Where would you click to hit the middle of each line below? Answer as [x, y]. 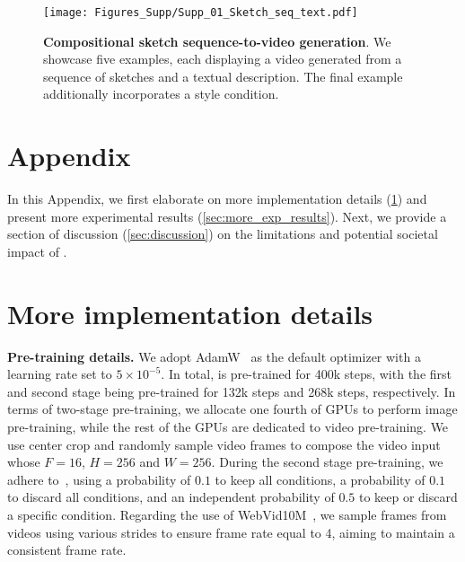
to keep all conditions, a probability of [320, 479]
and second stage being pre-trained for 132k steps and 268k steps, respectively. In [232, 391]
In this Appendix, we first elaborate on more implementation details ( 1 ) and [217, 199]
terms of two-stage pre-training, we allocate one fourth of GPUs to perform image [232, 409]
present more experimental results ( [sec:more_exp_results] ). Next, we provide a [227, 216]
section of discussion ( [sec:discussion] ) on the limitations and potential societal [223, 234]
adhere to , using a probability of [99, 479]
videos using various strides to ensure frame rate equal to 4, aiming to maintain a [231, 532]
